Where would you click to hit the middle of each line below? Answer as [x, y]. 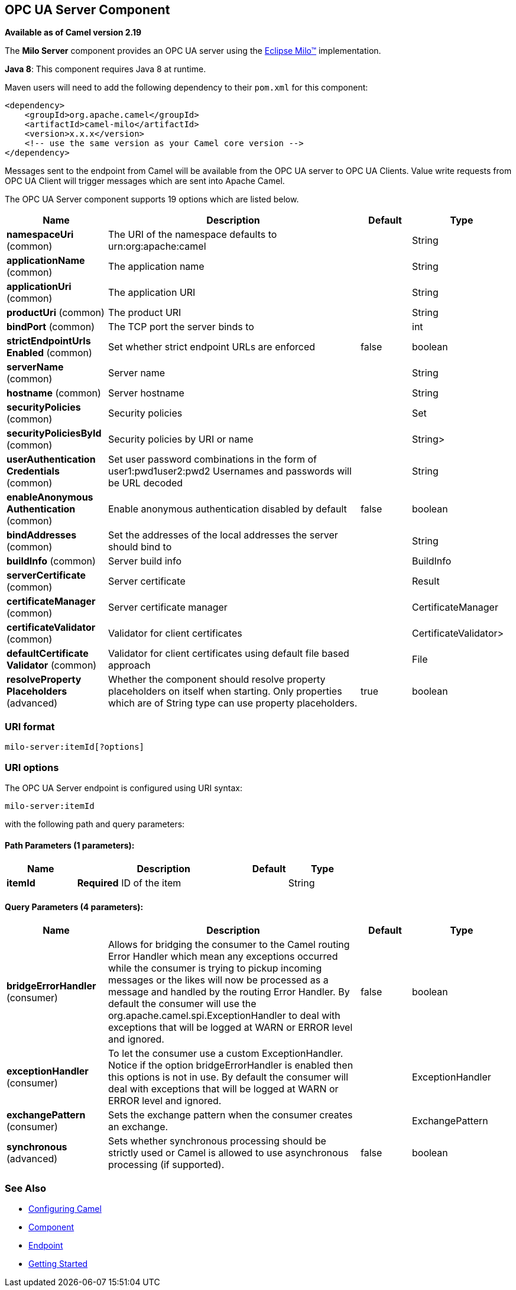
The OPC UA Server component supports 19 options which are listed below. [152, 199]
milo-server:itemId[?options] [75, 747]
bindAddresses [42, 535]
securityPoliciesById [54, 433]
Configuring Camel [65, 1209]
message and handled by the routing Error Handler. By [229, 992]
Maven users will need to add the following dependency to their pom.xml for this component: [186, 88]
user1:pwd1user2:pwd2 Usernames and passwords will [230, 471]
